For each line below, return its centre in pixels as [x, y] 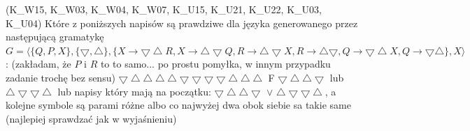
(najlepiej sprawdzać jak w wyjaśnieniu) [91, 118]
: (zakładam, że [38, 64]
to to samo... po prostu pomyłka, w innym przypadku [215, 64]
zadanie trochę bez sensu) [60, 77]
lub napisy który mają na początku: [134, 91]
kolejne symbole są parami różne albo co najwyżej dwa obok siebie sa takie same [178, 105]
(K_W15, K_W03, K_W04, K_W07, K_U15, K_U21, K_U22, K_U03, [164, 9]
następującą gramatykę [55, 37]
